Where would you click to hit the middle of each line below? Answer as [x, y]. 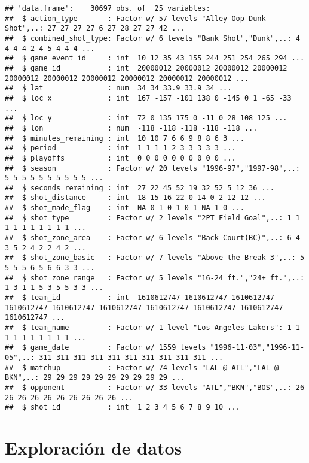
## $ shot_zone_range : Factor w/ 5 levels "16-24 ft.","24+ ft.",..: [155, 278]
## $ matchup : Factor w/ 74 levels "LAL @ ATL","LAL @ [142, 367]
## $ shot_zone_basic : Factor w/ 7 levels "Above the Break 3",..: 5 [155, 258]
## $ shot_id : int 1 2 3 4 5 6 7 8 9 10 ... [123, 408]
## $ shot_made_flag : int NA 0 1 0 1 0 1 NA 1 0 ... [125, 208]
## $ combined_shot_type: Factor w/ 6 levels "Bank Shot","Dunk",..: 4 [152, 38]
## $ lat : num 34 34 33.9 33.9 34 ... [118, 88]
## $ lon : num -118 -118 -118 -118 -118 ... [131, 128]
